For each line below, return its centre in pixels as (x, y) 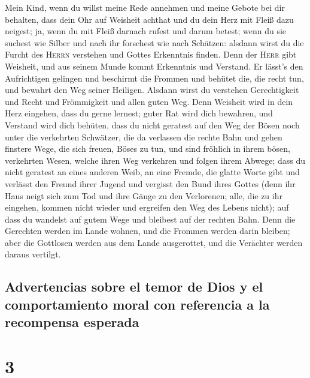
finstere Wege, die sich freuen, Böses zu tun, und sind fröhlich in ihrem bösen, (148, 148)
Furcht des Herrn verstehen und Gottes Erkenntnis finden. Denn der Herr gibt (151, 54)
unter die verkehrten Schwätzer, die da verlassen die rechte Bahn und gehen (144, 136)
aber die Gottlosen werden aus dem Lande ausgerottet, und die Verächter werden (154, 242)
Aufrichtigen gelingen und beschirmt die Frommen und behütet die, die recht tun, (154, 78)
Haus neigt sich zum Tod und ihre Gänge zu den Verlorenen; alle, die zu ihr (144, 195)
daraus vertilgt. (33, 254)
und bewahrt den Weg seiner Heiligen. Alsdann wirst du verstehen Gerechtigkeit (152, 90)
